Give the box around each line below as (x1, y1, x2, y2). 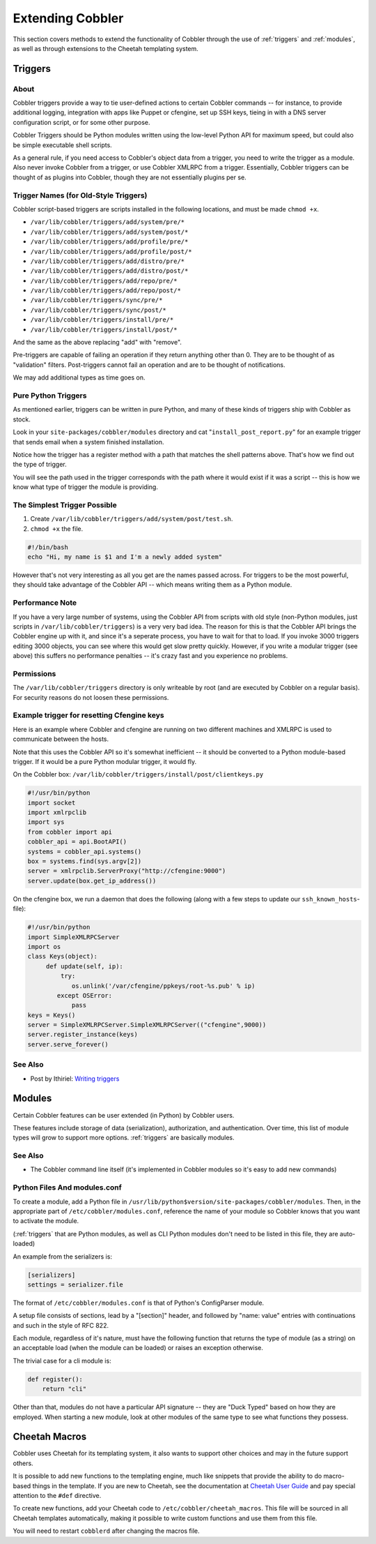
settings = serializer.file (27, 1280, 123, 1289)
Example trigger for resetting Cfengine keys (13, 710, 164, 720)
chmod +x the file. (30, 524, 84, 533)
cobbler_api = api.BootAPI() (27, 838, 127, 846)
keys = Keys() (27, 1011, 76, 1019)
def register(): (27, 1375, 84, 1383)
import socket (27, 799, 76, 807)
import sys (27, 818, 65, 826)
